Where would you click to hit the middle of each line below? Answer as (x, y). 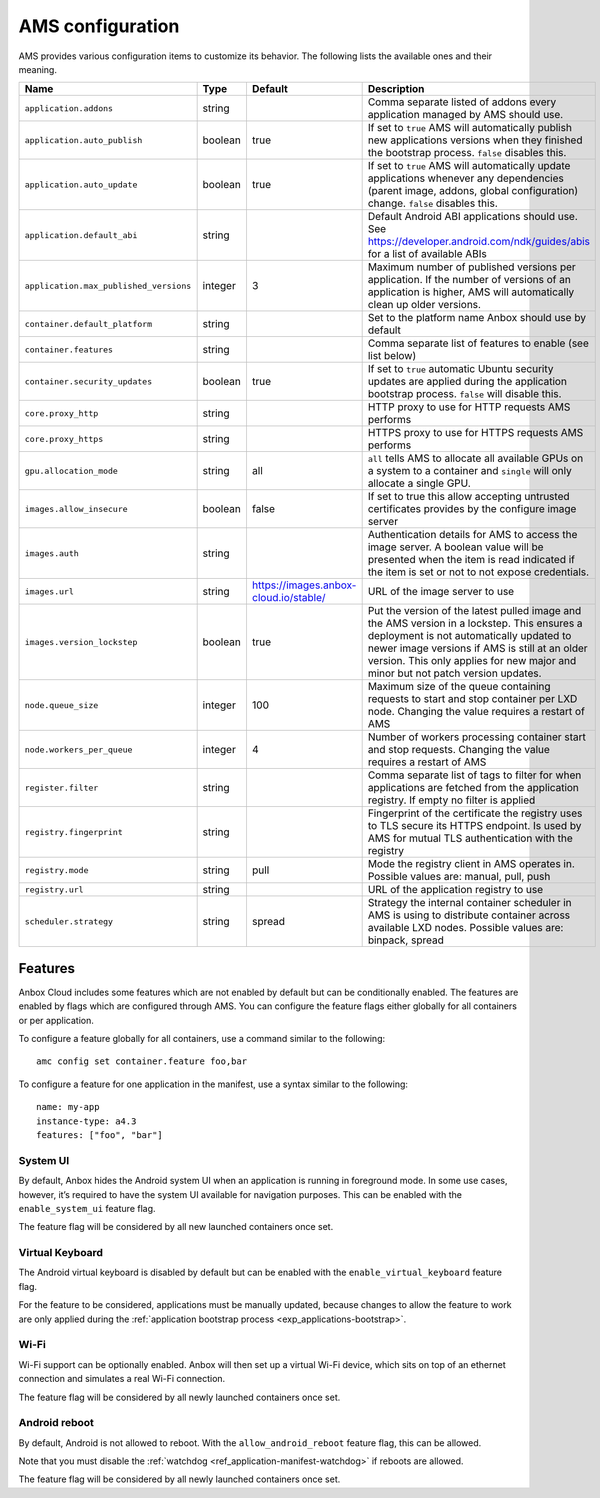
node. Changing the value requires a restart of (476, 712)
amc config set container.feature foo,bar (142, 1061)
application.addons (69, 108)
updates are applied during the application (467, 382)
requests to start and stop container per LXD (472, 699)
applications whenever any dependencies (465, 178)
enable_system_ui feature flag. (87, 1208)
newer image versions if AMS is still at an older (478, 648)
